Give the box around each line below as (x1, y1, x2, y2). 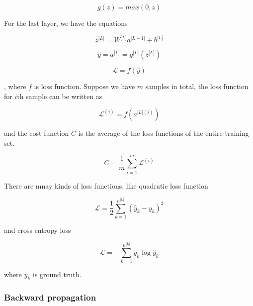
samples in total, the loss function (145, 81, 249, 92)
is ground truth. (32, 269, 82, 280)
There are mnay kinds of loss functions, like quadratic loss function (4, 180, 208, 191)
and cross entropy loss (4, 224, 71, 235)
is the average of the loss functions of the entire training (78, 128, 249, 138)
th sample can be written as (17, 91, 102, 101)
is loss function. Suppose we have (34, 81, 135, 92)
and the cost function (4, 128, 69, 138)
